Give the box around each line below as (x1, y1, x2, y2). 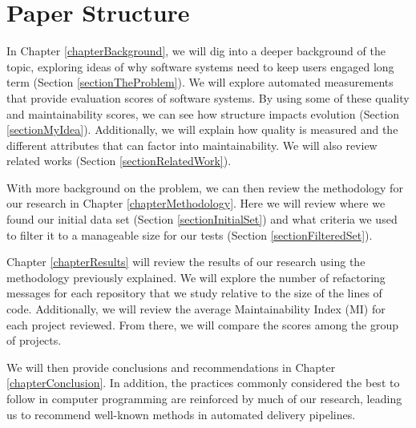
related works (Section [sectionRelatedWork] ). (6, 152, 232, 169)
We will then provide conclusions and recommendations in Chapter (6, 358, 336, 375)
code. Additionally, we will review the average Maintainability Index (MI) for (6, 301, 386, 317)
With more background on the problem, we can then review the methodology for (6, 179, 403, 196)
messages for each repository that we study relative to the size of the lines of (6, 285, 382, 301)
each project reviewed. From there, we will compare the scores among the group (6, 316, 399, 333)
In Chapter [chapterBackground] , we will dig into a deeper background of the (6, 42, 386, 59)
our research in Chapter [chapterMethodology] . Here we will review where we (6, 195, 386, 212)
